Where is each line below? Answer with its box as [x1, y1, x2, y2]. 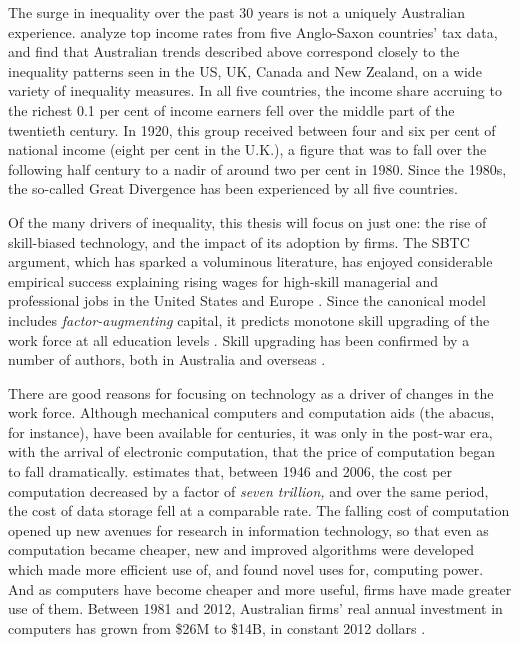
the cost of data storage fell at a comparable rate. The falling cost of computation [8, 500, 510, 521]
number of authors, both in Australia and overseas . [8, 349, 326, 370]
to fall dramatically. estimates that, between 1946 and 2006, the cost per [8, 461, 453, 482]
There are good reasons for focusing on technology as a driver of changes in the [8, 382, 494, 403]
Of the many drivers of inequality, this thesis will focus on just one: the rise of [8, 211, 487, 232]
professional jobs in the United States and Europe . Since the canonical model [8, 290, 486, 311]
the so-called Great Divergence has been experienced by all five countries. [8, 178, 458, 199]
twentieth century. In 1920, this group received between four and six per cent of [8, 119, 496, 140]
